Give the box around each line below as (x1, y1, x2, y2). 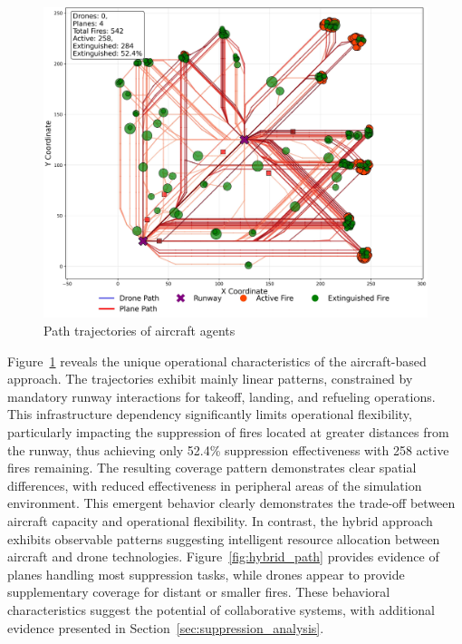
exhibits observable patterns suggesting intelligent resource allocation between (7, 529, 440, 548)
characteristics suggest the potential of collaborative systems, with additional (7, 600, 435, 619)
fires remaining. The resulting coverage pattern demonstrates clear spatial (7, 458, 417, 477)
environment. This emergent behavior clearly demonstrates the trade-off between (7, 493, 456, 512)
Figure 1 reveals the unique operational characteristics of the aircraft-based (7, 351, 427, 370)
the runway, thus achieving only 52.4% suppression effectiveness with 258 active (7, 440, 449, 459)
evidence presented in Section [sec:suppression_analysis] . (7, 618, 324, 637)
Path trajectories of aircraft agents (43, 321, 236, 340)
